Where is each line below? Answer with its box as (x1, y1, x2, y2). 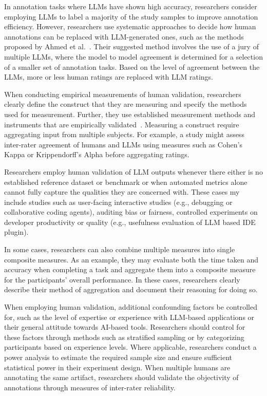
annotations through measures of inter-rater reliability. (4, 382, 176, 392)
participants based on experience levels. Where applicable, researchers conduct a (4, 342, 257, 352)
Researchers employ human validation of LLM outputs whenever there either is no (4, 166, 263, 177)
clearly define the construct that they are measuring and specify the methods (4, 99, 247, 109)
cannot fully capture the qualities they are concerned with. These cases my (4, 186, 240, 197)
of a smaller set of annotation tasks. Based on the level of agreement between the (4, 61, 260, 72)
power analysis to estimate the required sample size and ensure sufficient (4, 352, 232, 362)
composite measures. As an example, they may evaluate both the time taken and (4, 254, 258, 265)
